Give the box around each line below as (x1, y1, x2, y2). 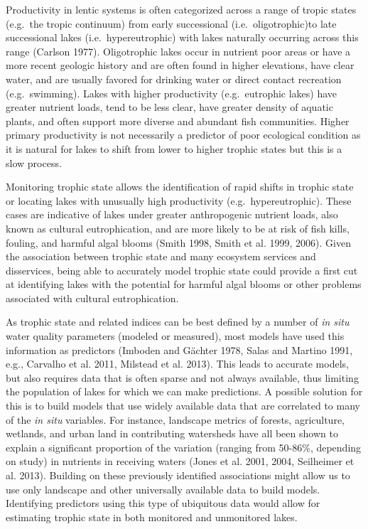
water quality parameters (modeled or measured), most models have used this (6, 328, 345, 343)
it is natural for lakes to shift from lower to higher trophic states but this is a (6, 141, 342, 156)
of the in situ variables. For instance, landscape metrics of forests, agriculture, (6, 412, 345, 427)
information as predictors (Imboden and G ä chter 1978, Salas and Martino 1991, (6, 342, 353, 357)
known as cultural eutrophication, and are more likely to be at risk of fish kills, (6, 220, 350, 235)
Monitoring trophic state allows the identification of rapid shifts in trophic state (6, 179, 354, 194)
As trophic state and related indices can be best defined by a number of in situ (6, 314, 350, 329)
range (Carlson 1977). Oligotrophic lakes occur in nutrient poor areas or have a (6, 43, 351, 58)
